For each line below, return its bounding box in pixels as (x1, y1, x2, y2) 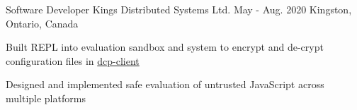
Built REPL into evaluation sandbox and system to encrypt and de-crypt (6, 39, 324, 54)
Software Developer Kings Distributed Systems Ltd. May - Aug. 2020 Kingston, (6, 2, 352, 16)
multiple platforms (6, 90, 86, 105)
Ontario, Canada (6, 16, 79, 30)
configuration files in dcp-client (6, 53, 140, 68)
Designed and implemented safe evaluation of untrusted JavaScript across (6, 77, 324, 92)
